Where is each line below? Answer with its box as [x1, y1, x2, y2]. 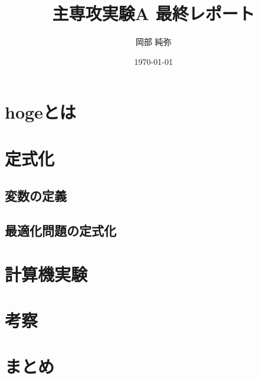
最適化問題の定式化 [5, 221, 116, 240]
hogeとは [5, 100, 76, 124]
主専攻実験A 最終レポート [52, 1, 255, 25]
